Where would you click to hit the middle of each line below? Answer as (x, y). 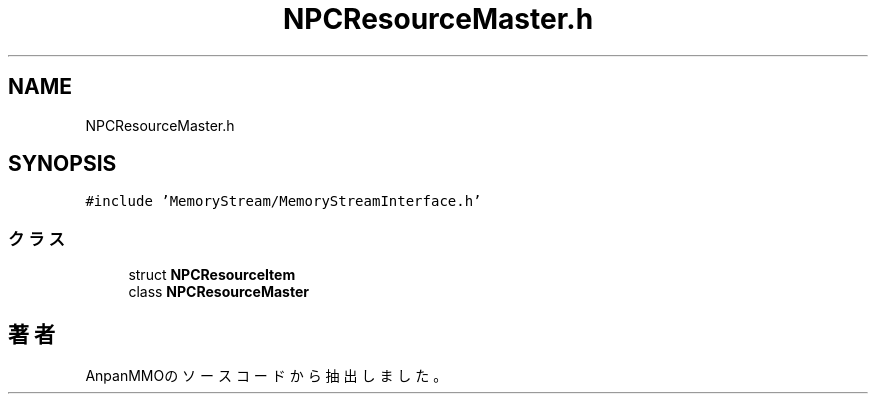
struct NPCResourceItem (212, 275)
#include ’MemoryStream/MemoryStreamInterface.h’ (283, 201)
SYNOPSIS (62, 164)
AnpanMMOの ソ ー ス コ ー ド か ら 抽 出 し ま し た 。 (266, 376)
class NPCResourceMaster (218, 292)
